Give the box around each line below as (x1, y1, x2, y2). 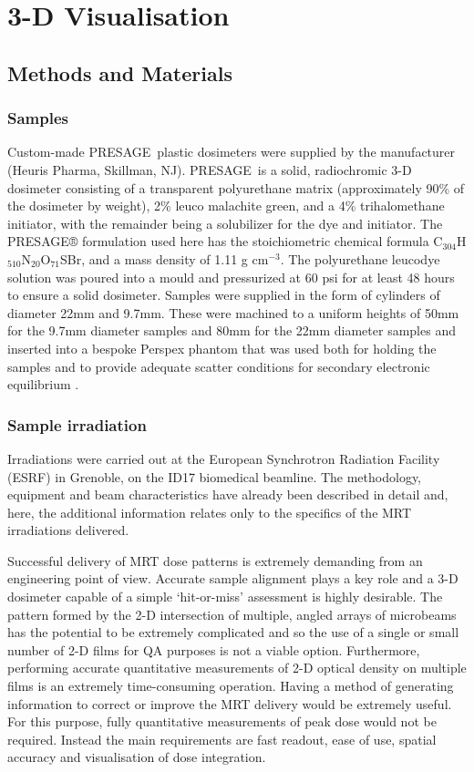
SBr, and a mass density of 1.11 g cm (60, 249, 269, 268)
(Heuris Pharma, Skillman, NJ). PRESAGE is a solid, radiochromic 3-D (7, 160, 412, 179)
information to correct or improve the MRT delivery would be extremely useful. (7, 694, 452, 713)
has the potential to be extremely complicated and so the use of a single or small (7, 623, 459, 642)
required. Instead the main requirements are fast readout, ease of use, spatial (7, 729, 437, 748)
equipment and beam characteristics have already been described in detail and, (7, 485, 448, 504)
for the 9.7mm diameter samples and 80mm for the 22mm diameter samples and (7, 321, 456, 340)
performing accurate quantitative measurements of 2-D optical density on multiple (7, 658, 467, 677)
